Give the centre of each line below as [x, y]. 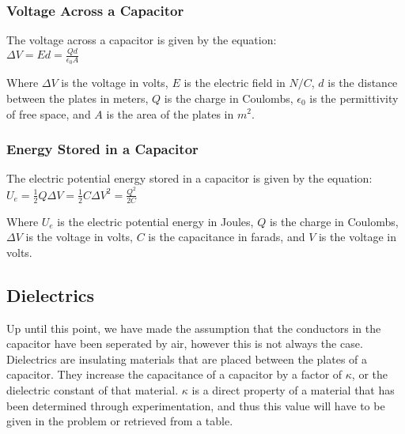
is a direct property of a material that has [293, 390]
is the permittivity [354, 98]
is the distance [363, 83]
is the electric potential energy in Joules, [155, 221]
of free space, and [49, 113]
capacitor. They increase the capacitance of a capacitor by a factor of [174, 374]
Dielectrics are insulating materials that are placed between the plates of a [187, 359]
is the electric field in [235, 83]
